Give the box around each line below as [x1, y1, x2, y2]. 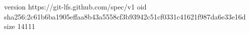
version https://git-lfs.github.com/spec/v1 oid [4, 1, 147, 11]
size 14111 [4, 21, 35, 31]
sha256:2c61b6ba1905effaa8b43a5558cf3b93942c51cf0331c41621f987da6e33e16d [4, 11, 246, 21]
